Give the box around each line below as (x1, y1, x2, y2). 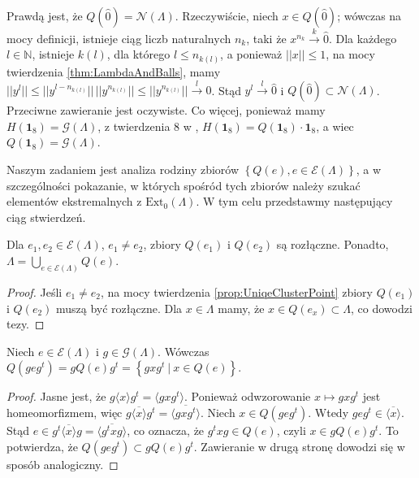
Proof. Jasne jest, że (6, 388, 106, 405)
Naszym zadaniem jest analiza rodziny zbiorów (6, 161, 240, 178)
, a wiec (316, 117, 354, 134)
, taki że (246, 29, 287, 46)
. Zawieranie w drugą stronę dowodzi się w (193, 438, 405, 455)
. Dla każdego (328, 29, 397, 46)
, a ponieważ (220, 46, 283, 63)
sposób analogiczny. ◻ (6, 456, 119, 473)
